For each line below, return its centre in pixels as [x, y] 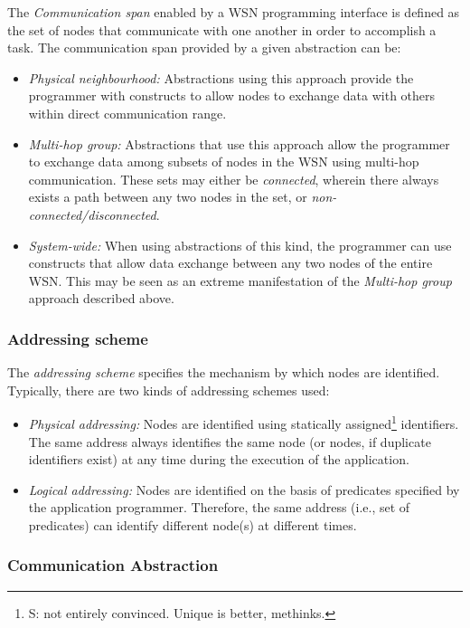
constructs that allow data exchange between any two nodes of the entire [230, 263]
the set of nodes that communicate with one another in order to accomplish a [222, 29]
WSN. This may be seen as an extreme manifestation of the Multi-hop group [240, 280]
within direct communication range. [127, 113]
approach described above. [101, 298]
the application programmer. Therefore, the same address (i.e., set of [219, 507]
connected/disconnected [92, 214]
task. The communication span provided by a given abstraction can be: [204, 48]
